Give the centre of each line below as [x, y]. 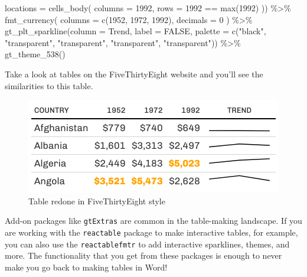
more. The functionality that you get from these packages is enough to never [143, 255]
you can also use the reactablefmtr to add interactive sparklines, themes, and [147, 244]
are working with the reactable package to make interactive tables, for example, [151, 232]
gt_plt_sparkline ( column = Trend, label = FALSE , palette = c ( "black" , [135, 31]
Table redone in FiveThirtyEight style [97, 201]
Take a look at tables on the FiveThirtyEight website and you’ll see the [134, 74]
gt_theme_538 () [35, 54]
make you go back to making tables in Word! [86, 267]
